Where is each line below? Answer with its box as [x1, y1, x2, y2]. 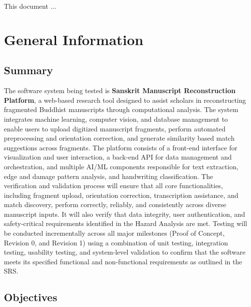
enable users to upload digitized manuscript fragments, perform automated [4, 123, 226, 133]
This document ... [4, 1, 57, 11]
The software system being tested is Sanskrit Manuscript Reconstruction [4, 85, 236, 96]
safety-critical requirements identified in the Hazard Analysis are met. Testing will [4, 218, 248, 228]
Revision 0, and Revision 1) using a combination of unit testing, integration [4, 237, 228, 247]
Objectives [4, 290, 58, 305]
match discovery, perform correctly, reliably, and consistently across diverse [4, 199, 226, 210]
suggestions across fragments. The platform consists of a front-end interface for [4, 142, 237, 152]
